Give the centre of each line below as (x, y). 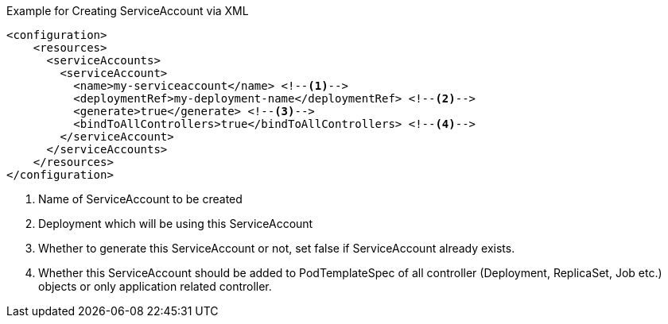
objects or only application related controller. (155, 286)
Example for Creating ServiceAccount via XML (128, 11)
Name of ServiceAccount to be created (140, 199)
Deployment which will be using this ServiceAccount (176, 224)
